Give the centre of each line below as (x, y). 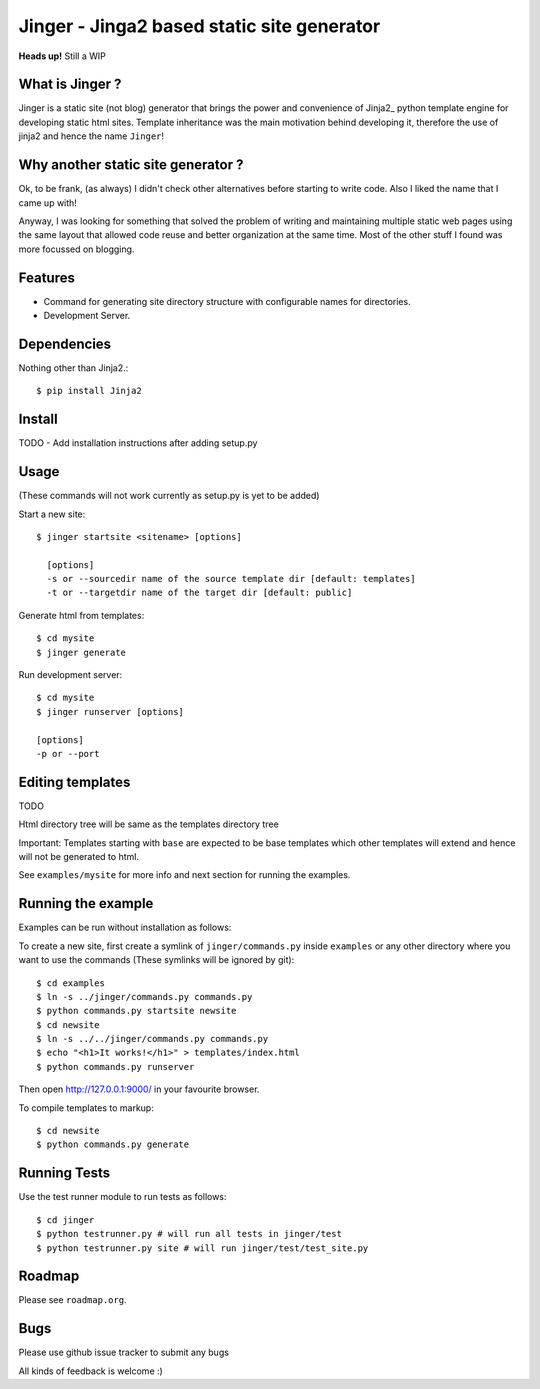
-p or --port (68, 753)
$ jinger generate (81, 652)
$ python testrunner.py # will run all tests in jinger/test (189, 1234)
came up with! (47, 202)
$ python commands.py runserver (115, 1066)
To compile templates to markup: (86, 1107)
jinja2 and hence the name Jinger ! (91, 136)
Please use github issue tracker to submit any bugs (124, 1352)
